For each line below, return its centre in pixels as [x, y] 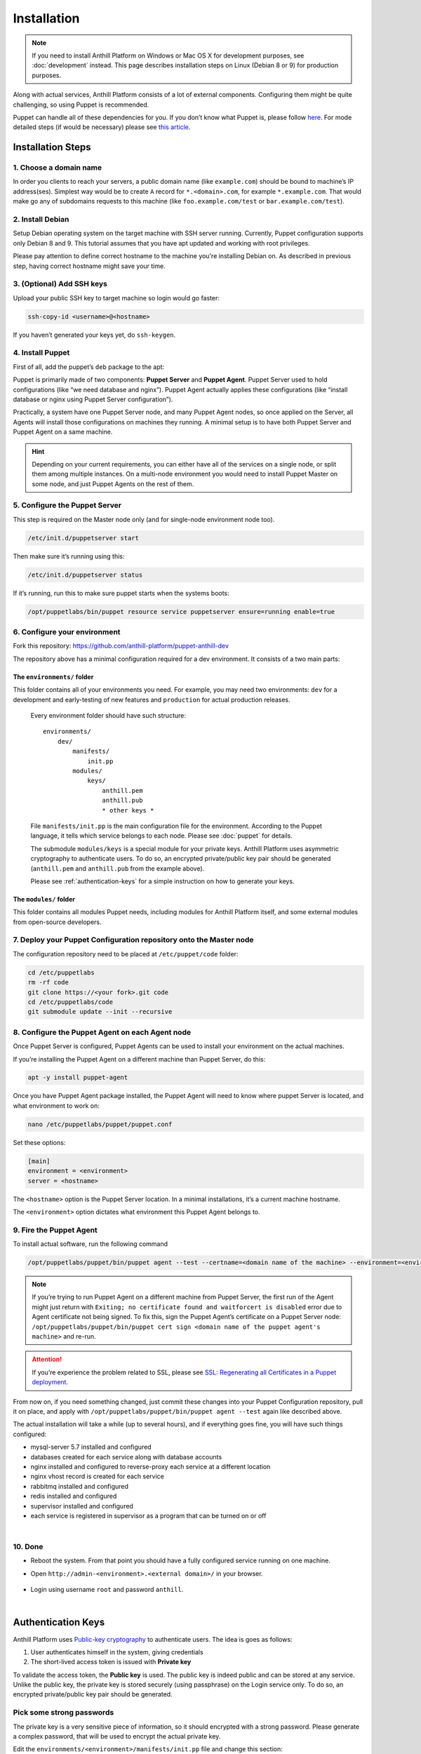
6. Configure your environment [67, 632]
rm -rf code [48, 983]
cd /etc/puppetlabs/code [71, 1002]
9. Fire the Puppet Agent [55, 1230]
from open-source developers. [57, 922]
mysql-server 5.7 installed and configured [91, 1447]
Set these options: [39, 1142]
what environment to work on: [56, 1106]
